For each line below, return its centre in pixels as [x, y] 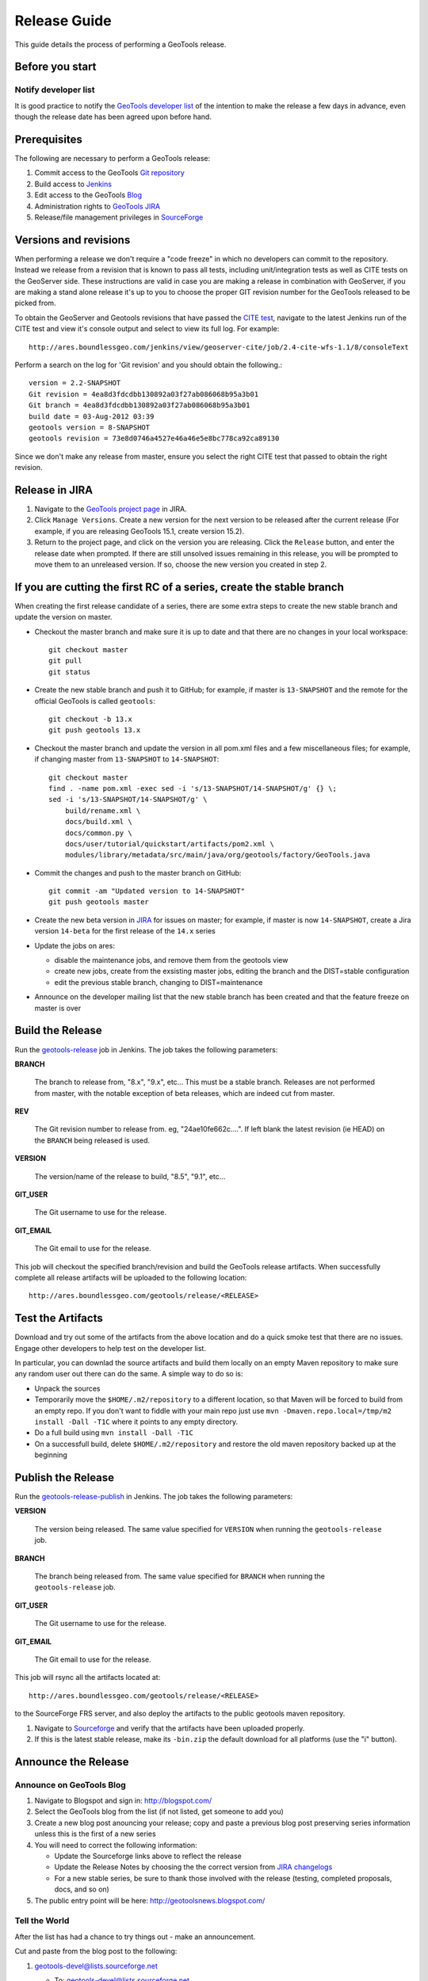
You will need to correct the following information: [116, 1845]
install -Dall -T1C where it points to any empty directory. [136, 1422]
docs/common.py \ [98, 833]
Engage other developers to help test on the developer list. [110, 1348]
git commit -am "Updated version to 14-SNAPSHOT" [147, 891]
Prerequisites [48, 139]
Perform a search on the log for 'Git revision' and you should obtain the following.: [149, 365]
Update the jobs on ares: [75, 945]
